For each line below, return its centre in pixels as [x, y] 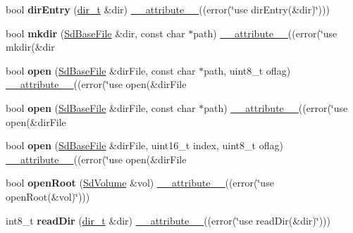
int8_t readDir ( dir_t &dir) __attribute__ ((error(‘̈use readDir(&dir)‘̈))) [168, 220]
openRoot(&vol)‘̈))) [48, 196]
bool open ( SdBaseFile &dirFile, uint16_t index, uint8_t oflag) [144, 145]
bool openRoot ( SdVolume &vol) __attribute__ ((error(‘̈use [140, 183]
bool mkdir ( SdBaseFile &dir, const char [95, 33]
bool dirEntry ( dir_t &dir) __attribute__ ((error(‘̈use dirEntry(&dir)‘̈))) [168, 9]
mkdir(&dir [30, 47]
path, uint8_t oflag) [247, 70]
